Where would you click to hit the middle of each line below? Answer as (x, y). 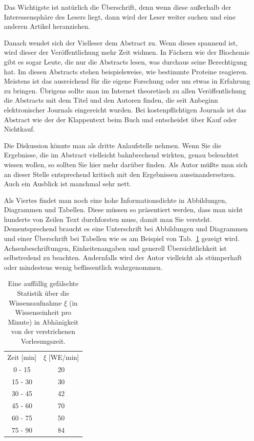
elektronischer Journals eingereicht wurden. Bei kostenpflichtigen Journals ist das (125, 109)
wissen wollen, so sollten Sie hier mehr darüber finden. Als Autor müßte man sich (126, 164)
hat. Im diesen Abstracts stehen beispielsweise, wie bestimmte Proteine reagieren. (126, 71)
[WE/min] (64, 357)
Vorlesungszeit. (43, 341)
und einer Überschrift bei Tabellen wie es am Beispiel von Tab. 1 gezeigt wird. (122, 238)
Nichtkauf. (20, 129)
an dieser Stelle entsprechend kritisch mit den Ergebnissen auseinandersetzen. (120, 174)
